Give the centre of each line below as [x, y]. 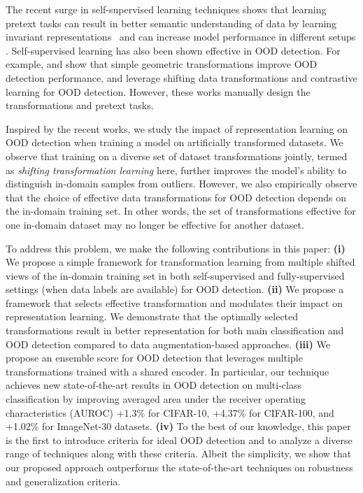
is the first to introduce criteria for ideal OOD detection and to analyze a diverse [179, 440]
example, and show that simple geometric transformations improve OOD [162, 64]
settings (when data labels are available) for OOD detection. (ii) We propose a [175, 289]
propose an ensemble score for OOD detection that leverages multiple [154, 358]
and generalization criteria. [63, 481]
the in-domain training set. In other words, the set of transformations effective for [181, 211]
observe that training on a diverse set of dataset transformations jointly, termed [177, 156]
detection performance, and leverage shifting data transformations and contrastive [181, 77]
